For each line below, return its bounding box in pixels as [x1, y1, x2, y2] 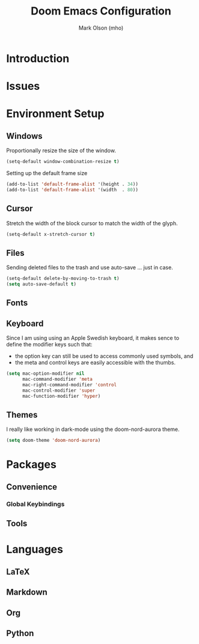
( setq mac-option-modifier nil [6, 371, 85, 377]
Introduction [6, 51, 70, 65]
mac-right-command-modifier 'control [22, 381, 117, 387]
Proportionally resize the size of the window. [6, 147, 116, 155]
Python [6, 628, 34, 638]
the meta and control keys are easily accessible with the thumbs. [14, 359, 176, 366]
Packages [6, 457, 57, 471]
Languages [6, 543, 63, 556]
